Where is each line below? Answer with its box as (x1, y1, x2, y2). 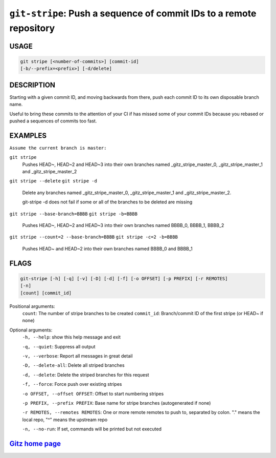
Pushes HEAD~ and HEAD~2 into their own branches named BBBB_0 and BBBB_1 (22, 245, 193, 252)
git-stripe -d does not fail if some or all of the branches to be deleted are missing (22, 199, 193, 205)
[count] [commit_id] (20, 290, 72, 296)
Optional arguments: (9, 327, 53, 333)
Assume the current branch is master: (9, 145, 107, 151)
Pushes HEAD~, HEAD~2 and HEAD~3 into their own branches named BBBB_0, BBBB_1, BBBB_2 (22, 222, 224, 228)
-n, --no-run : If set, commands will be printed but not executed (22, 426, 162, 432)
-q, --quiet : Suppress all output (22, 343, 96, 349)
